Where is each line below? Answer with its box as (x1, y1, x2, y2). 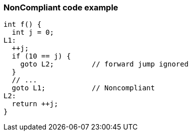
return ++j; (11, 100, 58, 108)
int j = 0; (11, 28, 54, 37)
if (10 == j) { (11, 52, 71, 61)
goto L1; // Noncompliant (11, 84, 155, 92)
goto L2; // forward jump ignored (20, 60, 189, 68)
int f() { (3, 20, 41, 29)
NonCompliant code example (3, 2, 118, 12)
